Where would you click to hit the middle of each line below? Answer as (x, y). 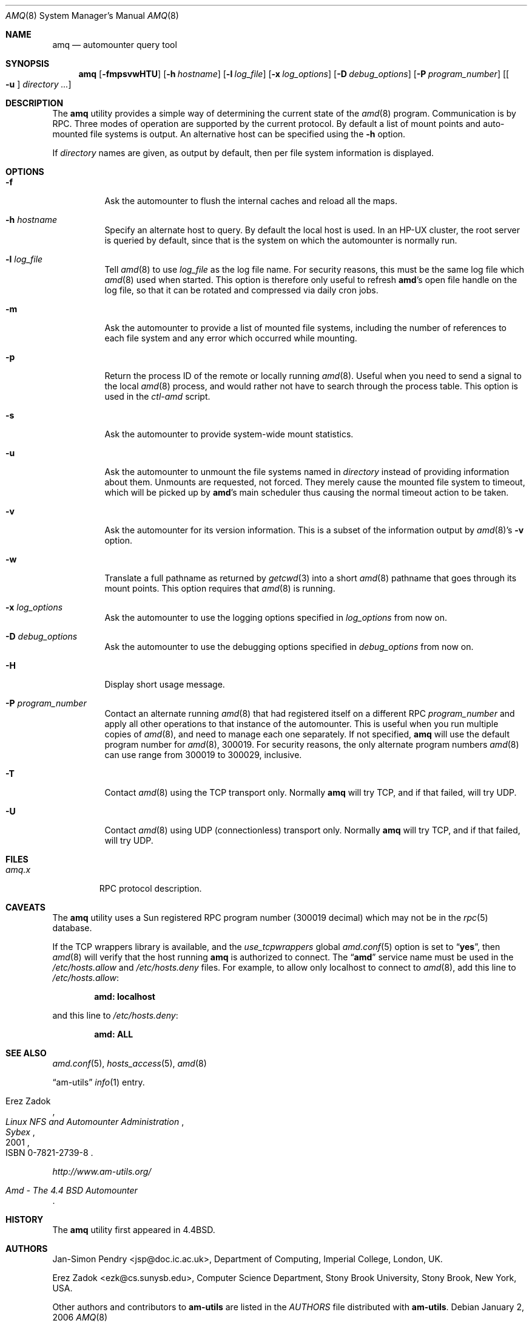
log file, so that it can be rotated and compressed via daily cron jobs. (241, 290)
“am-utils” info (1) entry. (99, 1082)
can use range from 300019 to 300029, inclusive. (203, 755)
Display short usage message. (165, 684)
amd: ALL (114, 1034)
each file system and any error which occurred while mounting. (231, 338)
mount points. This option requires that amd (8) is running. (220, 588)
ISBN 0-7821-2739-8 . (49, 1153)
